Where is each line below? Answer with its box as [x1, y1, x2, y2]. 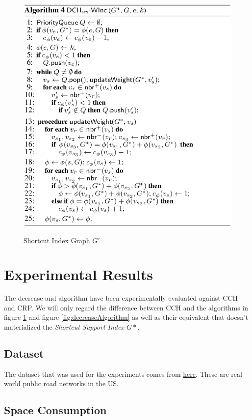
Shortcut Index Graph [24, 235, 90, 246]
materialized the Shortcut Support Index [4, 321, 124, 332]
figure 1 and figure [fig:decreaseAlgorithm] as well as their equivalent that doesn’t [4, 312, 249, 322]
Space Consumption [4, 402, 107, 418]
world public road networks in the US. [4, 378, 119, 389]
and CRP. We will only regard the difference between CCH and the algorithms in [4, 302, 249, 312]
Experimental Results [4, 264, 153, 284]
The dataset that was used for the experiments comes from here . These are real [4, 368, 242, 379]
